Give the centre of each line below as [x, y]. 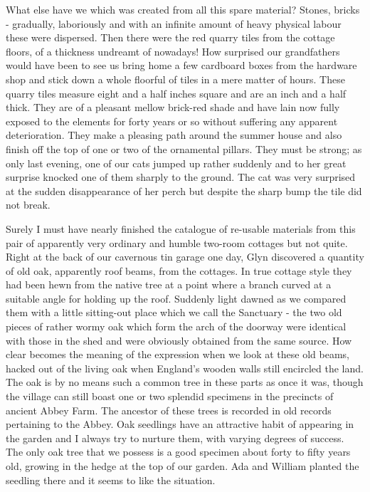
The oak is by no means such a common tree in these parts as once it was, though [185, 382]
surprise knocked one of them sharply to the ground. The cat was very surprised [181, 177]
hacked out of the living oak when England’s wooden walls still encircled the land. [185, 368]
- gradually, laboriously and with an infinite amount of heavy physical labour [174, 23]
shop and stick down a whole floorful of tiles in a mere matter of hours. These [175, 79]
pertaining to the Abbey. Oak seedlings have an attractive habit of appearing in [180, 424]
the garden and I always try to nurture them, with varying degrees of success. [175, 438]
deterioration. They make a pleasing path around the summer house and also [174, 135]
